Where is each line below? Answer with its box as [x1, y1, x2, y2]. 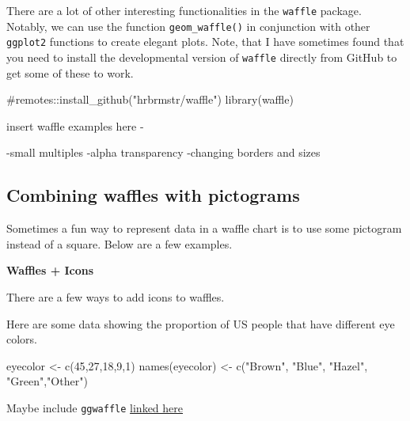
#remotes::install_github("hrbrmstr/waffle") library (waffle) [6, 91, 294, 108]
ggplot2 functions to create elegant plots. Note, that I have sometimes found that [6, 33, 404, 50]
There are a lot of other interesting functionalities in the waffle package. [6, 2, 362, 18]
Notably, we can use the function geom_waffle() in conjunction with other [6, 17, 370, 34]
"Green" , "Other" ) [6, 373, 88, 389]
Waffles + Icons [6, 262, 94, 279]
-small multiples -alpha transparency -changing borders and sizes [6, 144, 321, 161]
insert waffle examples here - [6, 117, 144, 134]
